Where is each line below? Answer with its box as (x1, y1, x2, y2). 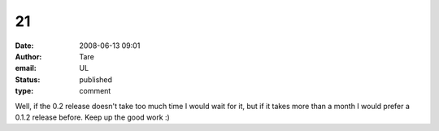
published (79, 74, 113, 85)
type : (15, 86, 34, 96)
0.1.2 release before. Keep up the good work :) (15, 112, 170, 122)
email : (15, 63, 37, 73)
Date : (15, 41, 34, 50)
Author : (15, 51, 42, 61)
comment (79, 86, 111, 96)
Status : (15, 74, 41, 85)
